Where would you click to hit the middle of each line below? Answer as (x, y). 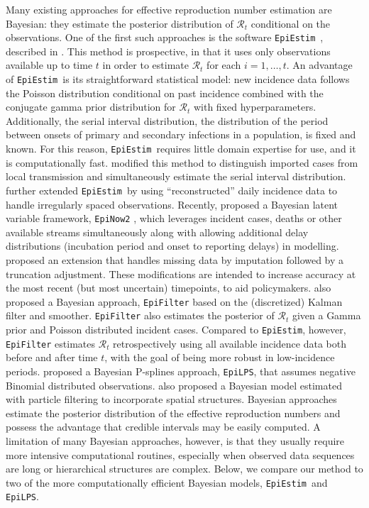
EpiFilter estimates (51, 343)
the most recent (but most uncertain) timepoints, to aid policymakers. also (169, 288)
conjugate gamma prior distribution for (91, 107)
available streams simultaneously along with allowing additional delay (157, 232)
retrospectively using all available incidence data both (230, 343)
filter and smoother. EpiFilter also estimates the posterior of (140, 315)
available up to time (49, 65)
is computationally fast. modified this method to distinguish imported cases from (182, 162)
